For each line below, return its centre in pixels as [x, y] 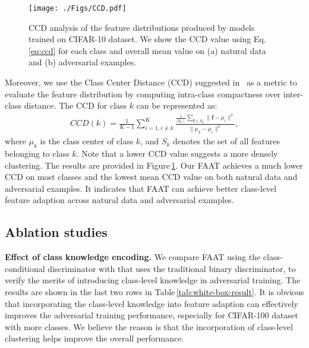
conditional [25, 268]
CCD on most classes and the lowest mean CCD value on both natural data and [151, 177]
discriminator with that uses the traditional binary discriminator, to [172, 268]
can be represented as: [177, 105]
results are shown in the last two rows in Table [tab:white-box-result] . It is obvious [154, 291]
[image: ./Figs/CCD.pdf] [78, 8]
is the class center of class [87, 141]
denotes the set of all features [227, 141]
